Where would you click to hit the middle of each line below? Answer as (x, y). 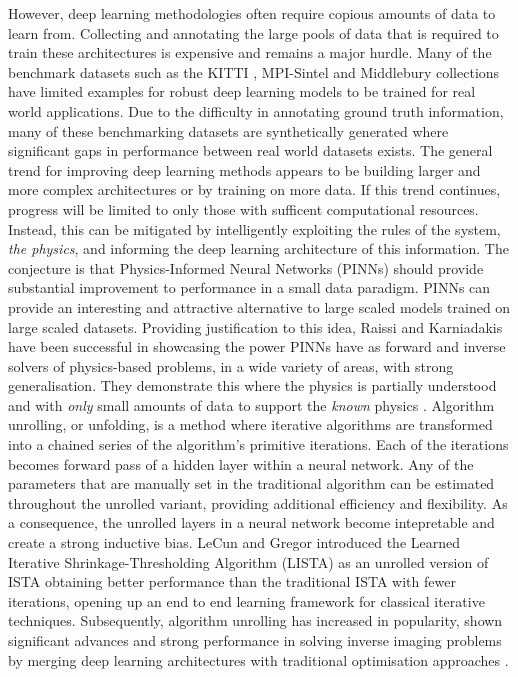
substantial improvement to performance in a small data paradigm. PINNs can (249, 287)
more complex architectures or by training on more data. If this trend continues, (254, 189)
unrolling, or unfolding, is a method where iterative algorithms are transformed (250, 424)
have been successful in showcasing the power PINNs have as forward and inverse (257, 346)
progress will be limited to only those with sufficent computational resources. (243, 208)
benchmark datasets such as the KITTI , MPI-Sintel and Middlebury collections (254, 71)
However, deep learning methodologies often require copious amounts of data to (252, 13)
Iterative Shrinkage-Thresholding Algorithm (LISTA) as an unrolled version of (248, 561)
